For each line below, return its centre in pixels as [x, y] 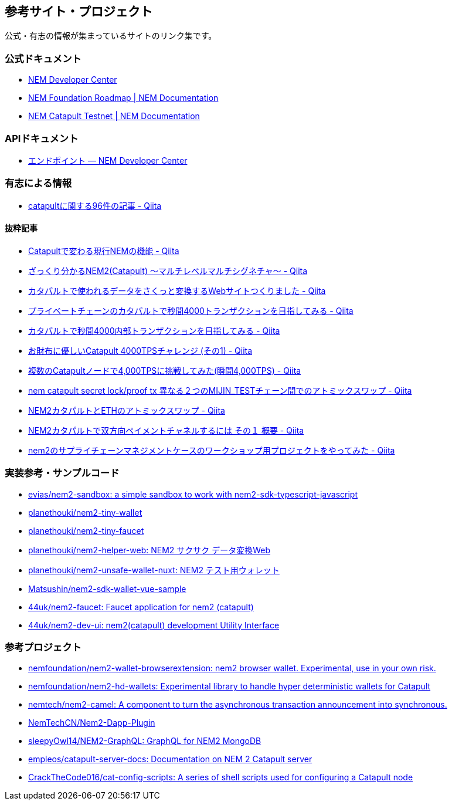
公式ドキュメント [43, 58]
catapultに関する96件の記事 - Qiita [95, 205]
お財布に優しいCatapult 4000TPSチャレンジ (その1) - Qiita [140, 350]
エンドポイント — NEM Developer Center [108, 160]
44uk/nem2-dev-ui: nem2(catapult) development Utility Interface [154, 625]
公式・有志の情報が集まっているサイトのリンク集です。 [111, 36]
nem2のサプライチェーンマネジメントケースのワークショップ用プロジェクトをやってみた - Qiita [212, 450]
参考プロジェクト [43, 647]
